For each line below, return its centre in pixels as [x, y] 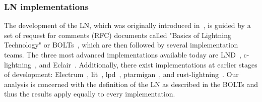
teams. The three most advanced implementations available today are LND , [123, 54]
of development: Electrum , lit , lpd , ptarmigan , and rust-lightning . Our [121, 74]
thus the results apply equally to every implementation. [90, 94]
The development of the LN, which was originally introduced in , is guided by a [127, 25]
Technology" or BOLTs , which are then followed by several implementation [121, 45]
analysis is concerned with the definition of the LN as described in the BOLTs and [131, 84]
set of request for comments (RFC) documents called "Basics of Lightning [118, 35]
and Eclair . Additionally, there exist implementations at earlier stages [148, 64]
